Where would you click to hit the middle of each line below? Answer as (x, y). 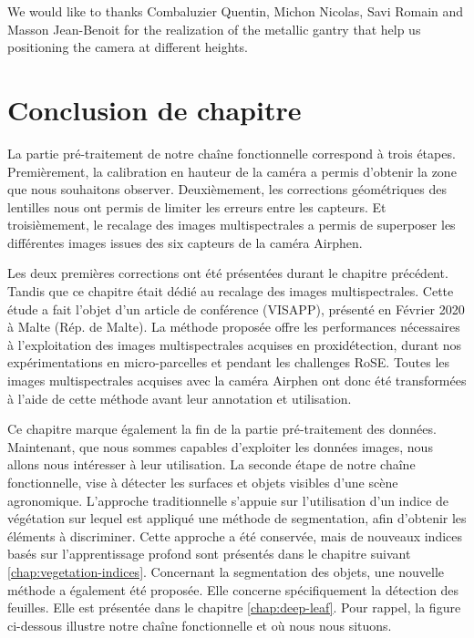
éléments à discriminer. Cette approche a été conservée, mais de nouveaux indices (235, 535)
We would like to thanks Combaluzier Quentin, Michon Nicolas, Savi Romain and (236, 11)
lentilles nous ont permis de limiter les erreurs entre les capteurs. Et (197, 206)
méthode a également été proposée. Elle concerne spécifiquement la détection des (233, 589)
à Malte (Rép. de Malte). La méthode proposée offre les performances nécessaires (234, 327)
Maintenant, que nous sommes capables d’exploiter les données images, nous (220, 446)
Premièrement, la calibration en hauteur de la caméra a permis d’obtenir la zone (232, 171)
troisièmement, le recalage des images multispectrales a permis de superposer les (232, 225)
